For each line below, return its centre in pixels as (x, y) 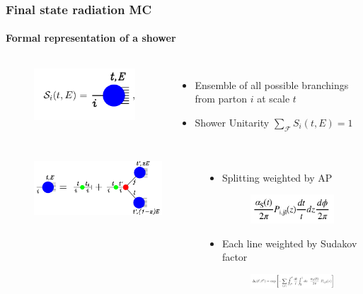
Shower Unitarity (232, 122)
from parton (221, 99)
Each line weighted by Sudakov (289, 243)
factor (235, 257)
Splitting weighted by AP (277, 177)
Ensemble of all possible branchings (272, 84)
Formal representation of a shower (91, 38)
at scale (273, 99)
